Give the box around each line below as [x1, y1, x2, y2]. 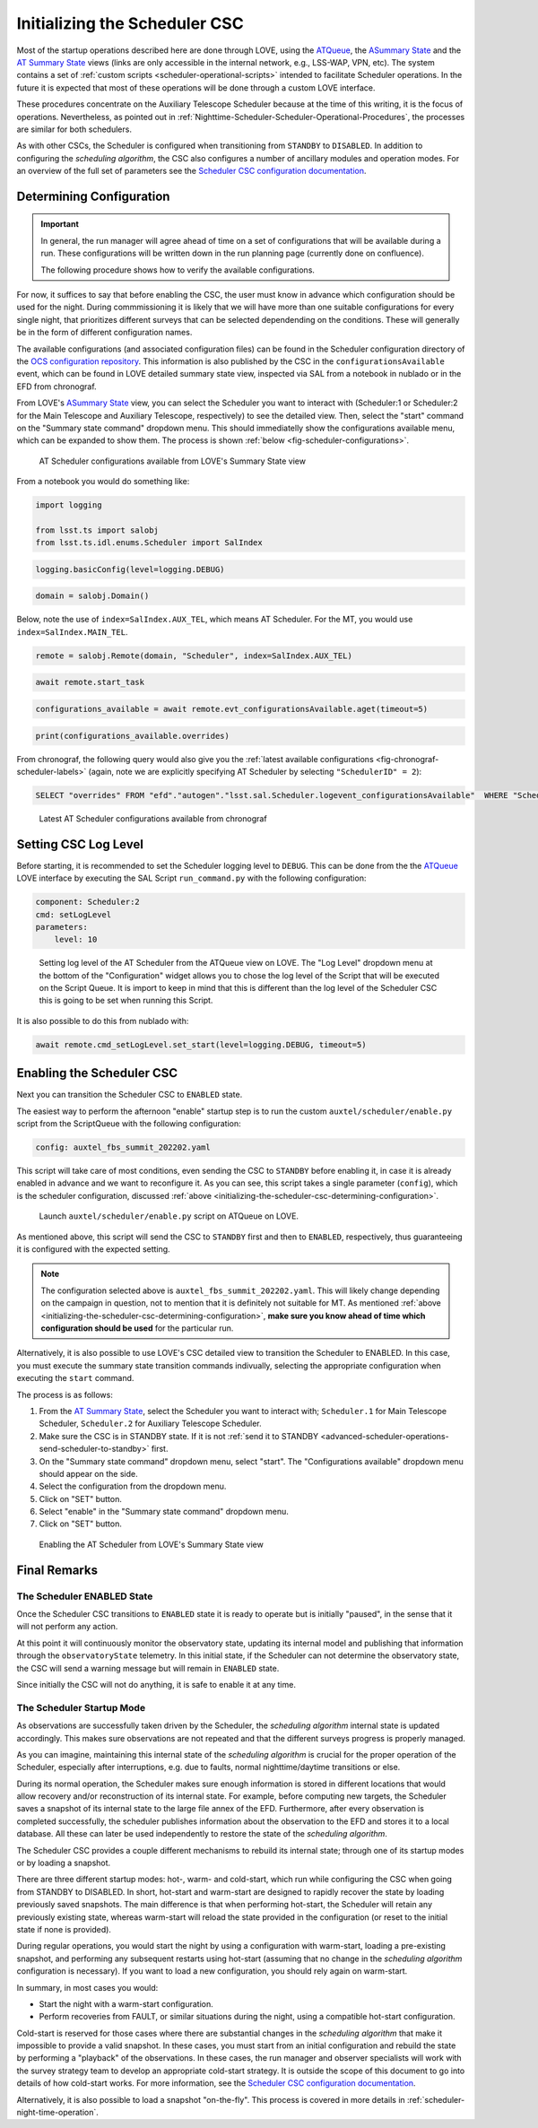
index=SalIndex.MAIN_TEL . [16, 626, 128, 637]
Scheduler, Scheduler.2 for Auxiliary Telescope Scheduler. [39, 1418, 262, 1429]
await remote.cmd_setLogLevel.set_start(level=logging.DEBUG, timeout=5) [35, 1039, 367, 1049]
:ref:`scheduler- [406, 2094, 465, 2105]
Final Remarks [16, 1562, 99, 1577]
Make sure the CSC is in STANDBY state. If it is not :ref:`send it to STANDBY [39, 1430, 318, 1441]
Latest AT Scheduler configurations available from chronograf [39, 812, 268, 824]
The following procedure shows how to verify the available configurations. [40, 265, 316, 275]
